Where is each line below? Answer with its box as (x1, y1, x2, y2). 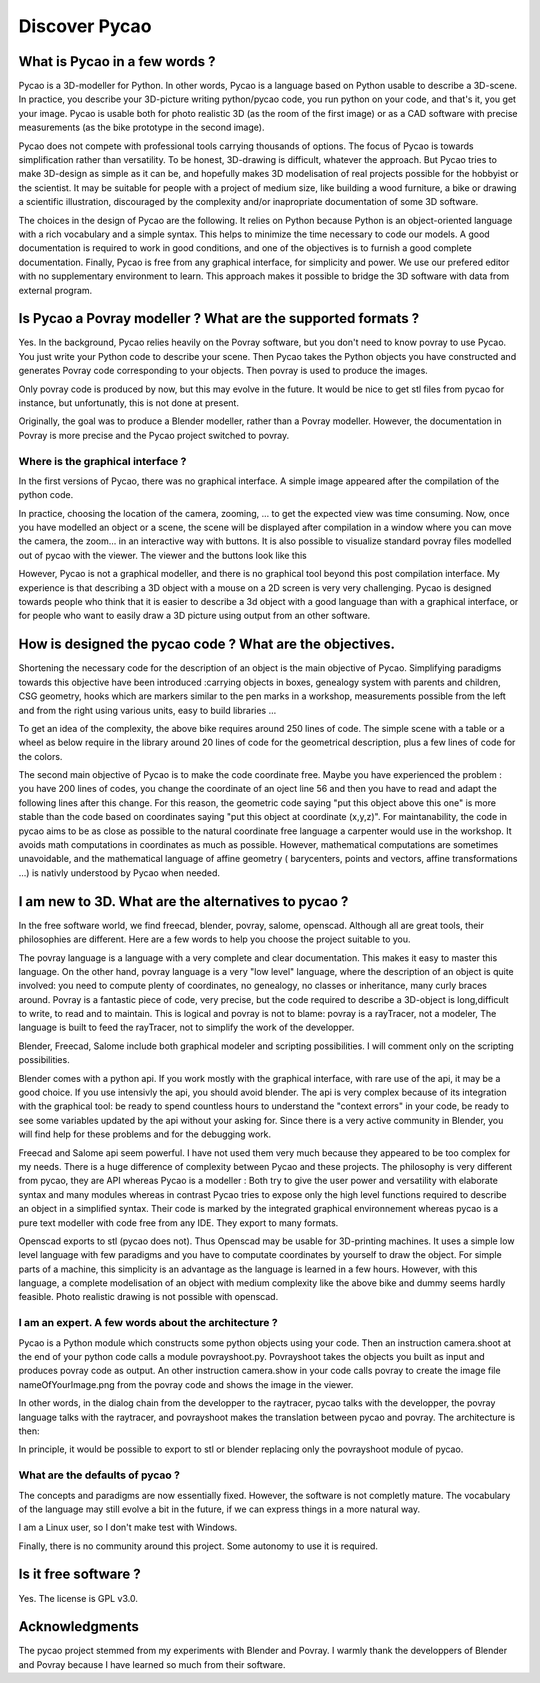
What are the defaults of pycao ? (18, 1468, 180, 1482)
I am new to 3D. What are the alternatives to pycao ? (18, 893, 349, 910)
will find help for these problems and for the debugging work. (18, 1128, 272, 1140)
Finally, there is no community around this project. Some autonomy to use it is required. (18, 1540, 379, 1552)
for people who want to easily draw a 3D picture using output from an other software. (18, 610, 371, 622)
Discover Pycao (18, 15, 152, 37)
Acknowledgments (18, 1618, 140, 1635)
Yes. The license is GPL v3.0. (18, 1592, 139, 1604)
